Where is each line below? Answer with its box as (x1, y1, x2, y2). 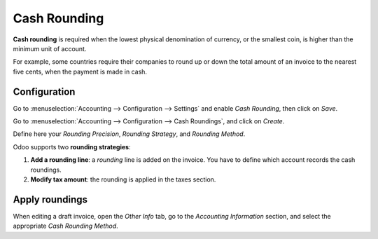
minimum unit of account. (13, 44, 87, 53)
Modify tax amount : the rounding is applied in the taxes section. (30, 175, 216, 184)
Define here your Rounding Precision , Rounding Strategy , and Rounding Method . (13, 130, 246, 138)
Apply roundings (13, 193, 87, 205)
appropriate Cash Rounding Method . (13, 221, 118, 231)
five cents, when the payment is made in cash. (13, 67, 147, 76)
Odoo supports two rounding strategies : (13, 142, 131, 151)
